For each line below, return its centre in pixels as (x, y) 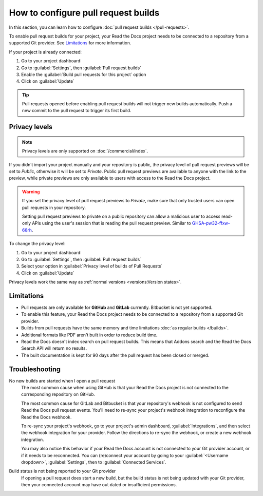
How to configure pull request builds (84, 13)
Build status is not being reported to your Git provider (63, 471)
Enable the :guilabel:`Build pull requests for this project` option (84, 74)
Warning (31, 191)
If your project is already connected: (46, 52)
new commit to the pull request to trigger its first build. (77, 111)
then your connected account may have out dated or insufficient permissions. (99, 485)
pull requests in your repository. (54, 208)
